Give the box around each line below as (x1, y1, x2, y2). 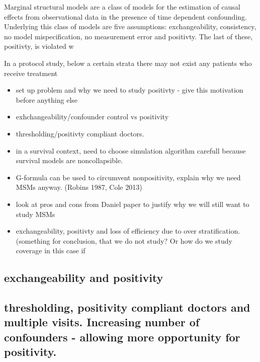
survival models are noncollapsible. (16, 155, 123, 166)
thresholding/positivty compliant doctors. (16, 128, 144, 138)
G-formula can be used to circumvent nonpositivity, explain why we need (16, 172, 241, 182)
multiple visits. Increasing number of (4, 314, 200, 330)
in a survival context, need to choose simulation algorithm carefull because (16, 145, 246, 156)
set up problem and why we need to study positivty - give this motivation (16, 85, 243, 95)
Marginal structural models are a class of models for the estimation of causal (4, 2, 240, 12)
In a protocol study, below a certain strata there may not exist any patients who (4, 57, 252, 68)
